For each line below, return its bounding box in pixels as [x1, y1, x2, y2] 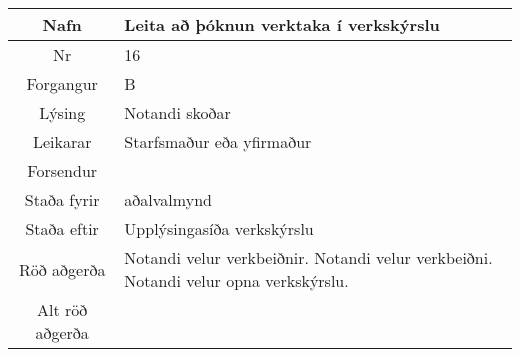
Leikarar [32, 130, 92, 153]
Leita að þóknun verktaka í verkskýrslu [124, 13, 440, 36]
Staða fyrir [24, 188, 100, 211]
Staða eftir [25, 217, 99, 240]
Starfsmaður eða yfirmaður [124, 130, 312, 153]
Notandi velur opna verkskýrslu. [124, 269, 349, 292]
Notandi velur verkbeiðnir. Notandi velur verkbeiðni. [124, 246, 493, 269]
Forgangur [26, 72, 98, 95]
